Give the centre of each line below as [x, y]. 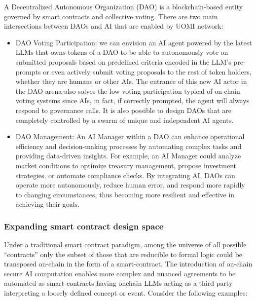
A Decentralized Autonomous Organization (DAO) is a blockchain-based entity [124, 6]
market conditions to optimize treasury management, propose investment [126, 165]
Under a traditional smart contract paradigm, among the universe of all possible [125, 245]
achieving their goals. [48, 204]
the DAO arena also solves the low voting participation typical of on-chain [128, 91]
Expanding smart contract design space [84, 226]
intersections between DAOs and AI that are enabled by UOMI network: [114, 26]
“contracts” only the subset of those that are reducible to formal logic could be [123, 254]
